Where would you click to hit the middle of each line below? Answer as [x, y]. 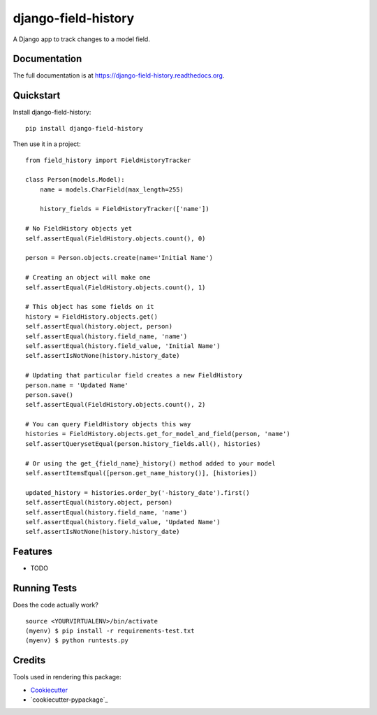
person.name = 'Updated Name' [77, 385]
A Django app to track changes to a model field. [81, 39]
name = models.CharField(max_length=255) [112, 189]
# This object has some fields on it [90, 307]
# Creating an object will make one [88, 277]
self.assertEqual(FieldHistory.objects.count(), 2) [116, 405]
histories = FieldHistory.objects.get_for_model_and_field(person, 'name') [158, 434]
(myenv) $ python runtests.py [77, 641]
